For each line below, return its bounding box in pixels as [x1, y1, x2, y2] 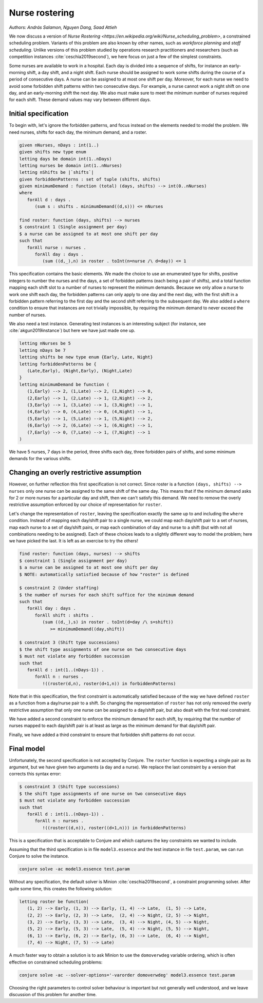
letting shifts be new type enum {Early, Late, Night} [19, 354, 153, 360]
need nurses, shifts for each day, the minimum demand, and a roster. [9, 129, 147, 135]
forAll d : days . [27, 197, 71, 202]
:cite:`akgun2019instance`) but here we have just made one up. [9, 327, 136, 334]
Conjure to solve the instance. [9, 853, 69, 859]
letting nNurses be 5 [19, 341, 71, 346]
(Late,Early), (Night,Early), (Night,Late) [27, 368, 132, 374]
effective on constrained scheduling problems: [9, 959, 103, 965]
